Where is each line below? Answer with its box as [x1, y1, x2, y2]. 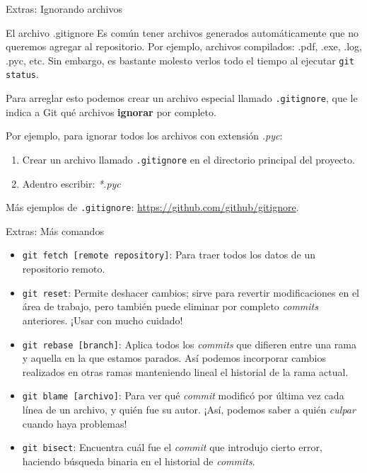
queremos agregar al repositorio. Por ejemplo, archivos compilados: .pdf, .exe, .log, [6, 39, 363, 54]
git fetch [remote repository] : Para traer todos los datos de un [22, 247, 316, 262]
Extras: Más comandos [6, 223, 104, 238]
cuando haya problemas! [22, 416, 127, 431]
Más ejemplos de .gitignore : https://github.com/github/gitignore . [6, 200, 299, 215]
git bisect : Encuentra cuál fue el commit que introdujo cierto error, [22, 440, 322, 455]
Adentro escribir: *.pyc [22, 176, 121, 190]
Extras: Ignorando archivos [6, 1, 122, 16]
